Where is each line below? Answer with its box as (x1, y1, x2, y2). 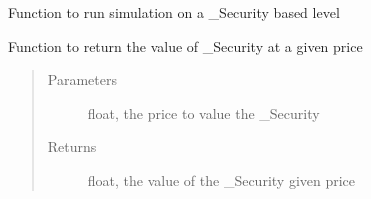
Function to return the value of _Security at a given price (8, 35, 363, 56)
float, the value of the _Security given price (87, 169, 356, 190)
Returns (47, 136, 97, 157)
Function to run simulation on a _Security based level (8, 2, 340, 22)
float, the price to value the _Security (87, 102, 320, 123)
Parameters (47, 69, 117, 90)
